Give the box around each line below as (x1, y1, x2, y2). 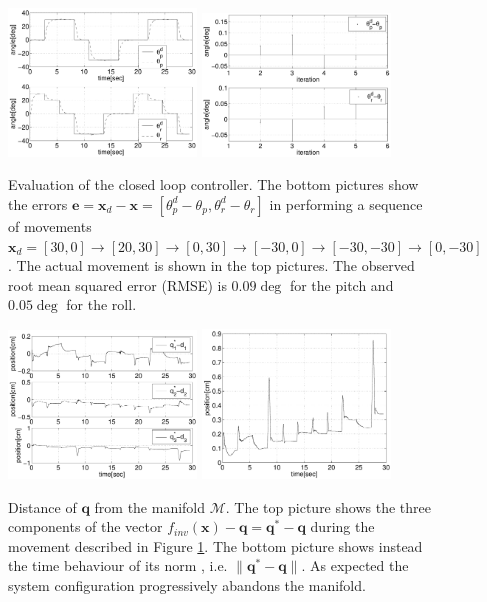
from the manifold (94, 496, 206, 517)
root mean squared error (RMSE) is (8, 274, 227, 295)
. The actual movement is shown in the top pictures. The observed (8, 255, 415, 276)
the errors (8, 193, 68, 214)
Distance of (8, 496, 77, 517)
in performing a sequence (269, 193, 423, 214)
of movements (8, 215, 92, 236)
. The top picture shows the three (225, 496, 431, 517)
